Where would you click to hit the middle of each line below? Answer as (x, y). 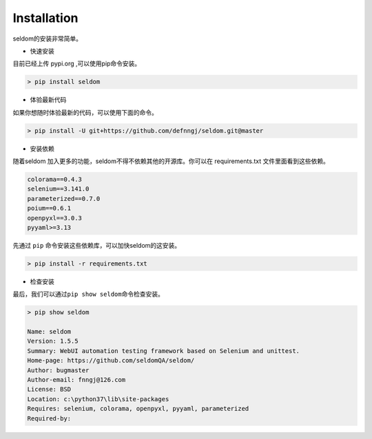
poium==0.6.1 (49, 208)
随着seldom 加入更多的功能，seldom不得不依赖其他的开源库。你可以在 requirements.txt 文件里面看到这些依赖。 (171, 161)
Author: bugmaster (58, 370)
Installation (45, 18)
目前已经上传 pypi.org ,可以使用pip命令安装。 (77, 64)
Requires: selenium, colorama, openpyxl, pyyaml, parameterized (138, 409)
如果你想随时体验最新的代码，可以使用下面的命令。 (85, 112)
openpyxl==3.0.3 (55, 218)
